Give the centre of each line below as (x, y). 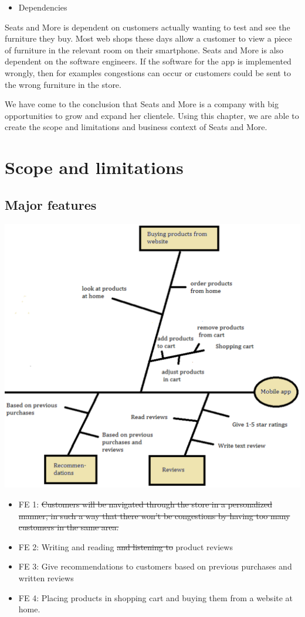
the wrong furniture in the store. (63, 84)
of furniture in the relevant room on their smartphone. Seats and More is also (144, 50)
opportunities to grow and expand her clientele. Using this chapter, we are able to (152, 115)
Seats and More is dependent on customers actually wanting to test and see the (148, 27)
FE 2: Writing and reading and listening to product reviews (126, 546)
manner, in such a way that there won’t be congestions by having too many (154, 515)
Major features (51, 204)
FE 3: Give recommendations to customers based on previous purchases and (155, 566)
